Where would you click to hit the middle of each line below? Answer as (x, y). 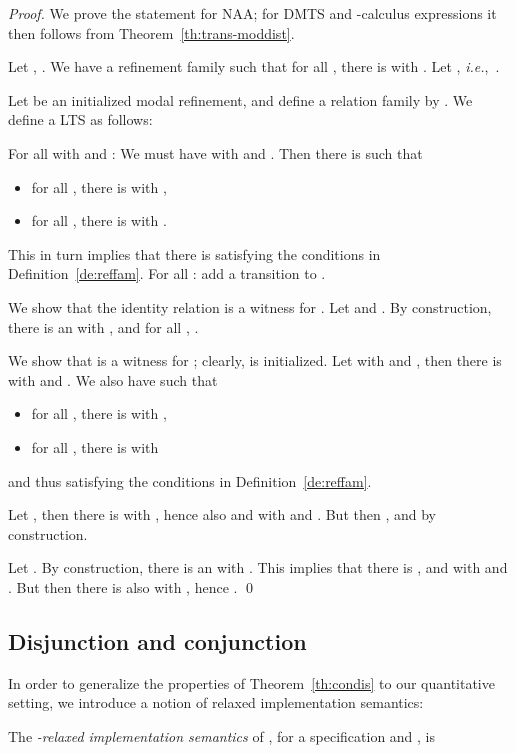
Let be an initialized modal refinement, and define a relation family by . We (240, 99)
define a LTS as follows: (80, 119)
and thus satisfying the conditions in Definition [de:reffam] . (190, 480)
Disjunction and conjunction (157, 640)
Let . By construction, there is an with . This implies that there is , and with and (258, 567)
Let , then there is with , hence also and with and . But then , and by (222, 514)
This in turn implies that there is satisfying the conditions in (194, 253)
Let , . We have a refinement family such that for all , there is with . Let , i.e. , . (254, 66)
